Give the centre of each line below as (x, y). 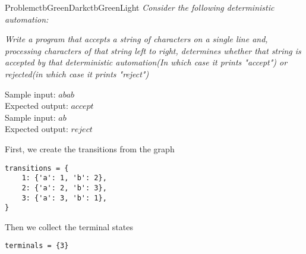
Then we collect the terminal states (69, 226)
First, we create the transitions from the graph (90, 148)
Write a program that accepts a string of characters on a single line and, (136, 39)
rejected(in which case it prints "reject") (77, 73)
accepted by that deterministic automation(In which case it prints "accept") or (146, 62)
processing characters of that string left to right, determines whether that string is (153, 50)
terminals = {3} (37, 246)
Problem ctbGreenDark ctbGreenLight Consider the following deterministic (140, 7)
